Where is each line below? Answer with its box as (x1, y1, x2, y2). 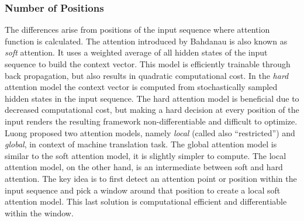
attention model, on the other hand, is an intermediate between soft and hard (5, 161, 283, 173)
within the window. (5, 206, 74, 219)
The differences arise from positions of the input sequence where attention (5, 23, 270, 36)
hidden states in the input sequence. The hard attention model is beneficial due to (5, 92, 299, 104)
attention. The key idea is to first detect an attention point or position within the (5, 172, 297, 184)
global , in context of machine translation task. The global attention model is (5, 138, 277, 150)
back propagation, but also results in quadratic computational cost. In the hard (5, 69, 289, 81)
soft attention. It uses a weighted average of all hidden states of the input (5, 46, 268, 58)
